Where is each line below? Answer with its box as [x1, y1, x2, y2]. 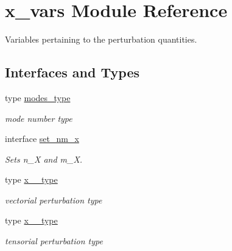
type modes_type [5, 91, 71, 104]
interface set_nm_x [5, 132, 79, 145]
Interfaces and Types [5, 63, 139, 82]
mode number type [5, 111, 72, 124]
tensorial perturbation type [5, 235, 103, 247]
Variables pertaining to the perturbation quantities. [5, 33, 197, 46]
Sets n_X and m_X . [5, 152, 83, 165]
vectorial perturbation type [5, 193, 102, 206]
